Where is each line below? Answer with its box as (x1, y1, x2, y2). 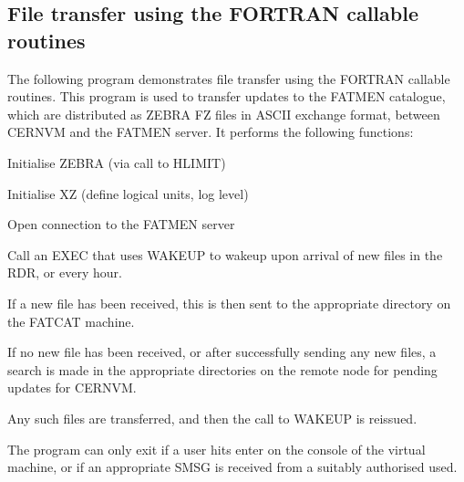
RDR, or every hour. (7, 263, 122, 282)
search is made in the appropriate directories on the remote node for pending (7, 360, 438, 379)
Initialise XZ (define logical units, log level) (7, 183, 249, 203)
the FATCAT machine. (7, 311, 135, 330)
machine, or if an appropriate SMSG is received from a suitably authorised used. (7, 457, 458, 477)
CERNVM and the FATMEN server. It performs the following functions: (7, 122, 414, 141)
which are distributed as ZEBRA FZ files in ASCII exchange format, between (7, 104, 440, 123)
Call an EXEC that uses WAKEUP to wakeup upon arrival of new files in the (7, 245, 443, 264)
